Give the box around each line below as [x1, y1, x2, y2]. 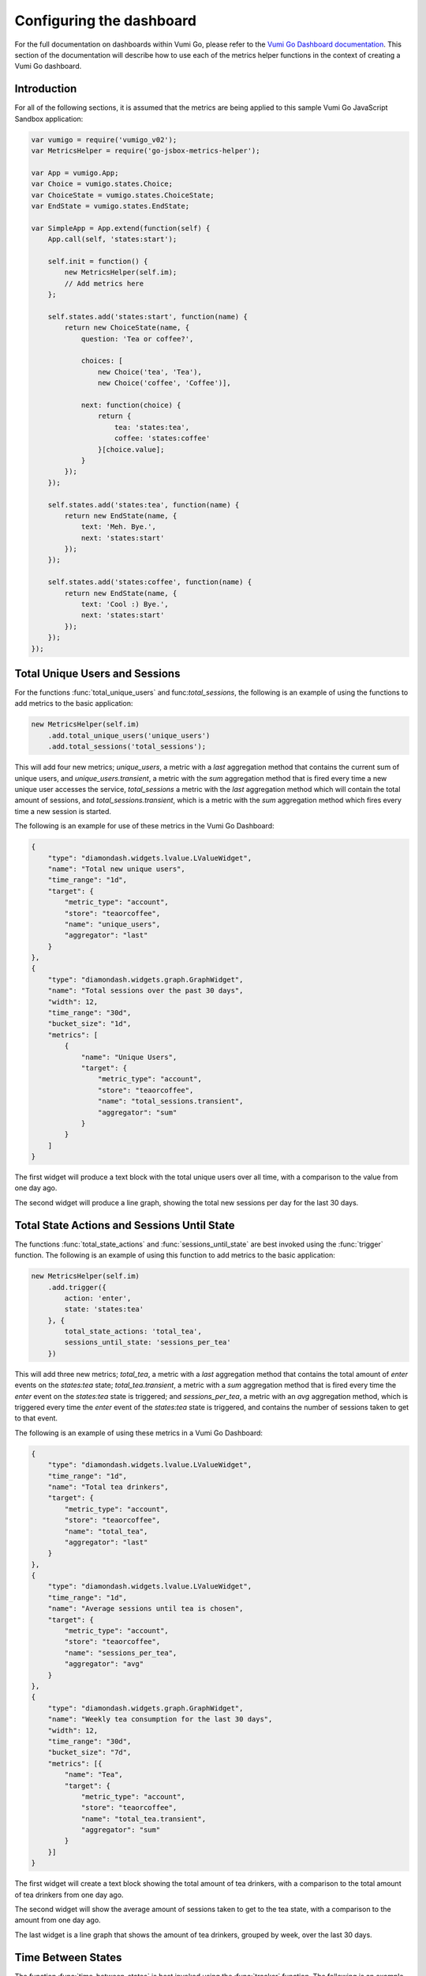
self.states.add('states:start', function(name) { [47, 312, 248, 321]
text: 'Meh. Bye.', [80, 522, 157, 531]
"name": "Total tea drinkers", [47, 1482, 169, 1491]
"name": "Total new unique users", [47, 864, 185, 873]
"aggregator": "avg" [64, 1660, 144, 1669]
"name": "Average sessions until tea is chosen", [47, 1605, 244, 1613]
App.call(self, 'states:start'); [47, 235, 177, 244]
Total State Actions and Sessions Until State [14, 1218, 236, 1232]
